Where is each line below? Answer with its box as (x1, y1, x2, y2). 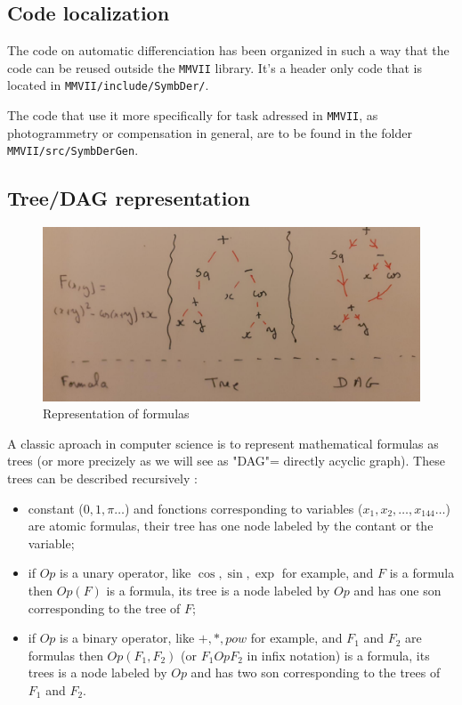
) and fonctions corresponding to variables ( (124, 498, 363, 517)
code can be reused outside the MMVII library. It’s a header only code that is (7, 58, 422, 77)
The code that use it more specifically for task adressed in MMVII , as (7, 106, 378, 125)
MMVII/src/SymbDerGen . (7, 141, 139, 159)
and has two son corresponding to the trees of (190, 663, 441, 682)
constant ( (28, 498, 84, 517)
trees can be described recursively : (7, 469, 198, 488)
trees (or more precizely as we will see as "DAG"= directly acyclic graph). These (7, 451, 445, 470)
